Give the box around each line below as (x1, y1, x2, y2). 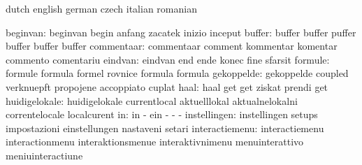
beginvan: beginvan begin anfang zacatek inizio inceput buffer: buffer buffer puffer (6, 24, 356, 39)
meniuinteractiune (6, 148, 83, 162)
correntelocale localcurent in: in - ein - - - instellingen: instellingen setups (6, 107, 318, 122)
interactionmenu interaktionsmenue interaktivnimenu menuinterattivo (6, 134, 304, 149)
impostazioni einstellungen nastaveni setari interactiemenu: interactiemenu (6, 120, 324, 135)
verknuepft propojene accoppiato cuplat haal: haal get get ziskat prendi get (6, 79, 328, 94)
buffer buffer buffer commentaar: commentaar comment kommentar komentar (6, 38, 338, 53)
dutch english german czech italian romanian (6, 1, 197, 15)
